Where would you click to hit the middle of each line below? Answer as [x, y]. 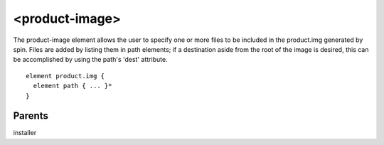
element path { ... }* [73, 86]
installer [25, 133]
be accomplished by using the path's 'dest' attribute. [90, 60]
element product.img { [65, 76]
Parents [31, 116]
